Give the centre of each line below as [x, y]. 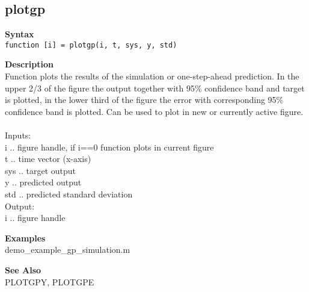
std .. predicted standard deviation [69, 194]
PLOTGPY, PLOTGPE [50, 281]
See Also [23, 269]
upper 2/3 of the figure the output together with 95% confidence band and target [155, 88]
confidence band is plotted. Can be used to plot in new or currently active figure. [154, 111]
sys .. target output [41, 170]
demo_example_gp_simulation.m [68, 250]
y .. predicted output [43, 182]
